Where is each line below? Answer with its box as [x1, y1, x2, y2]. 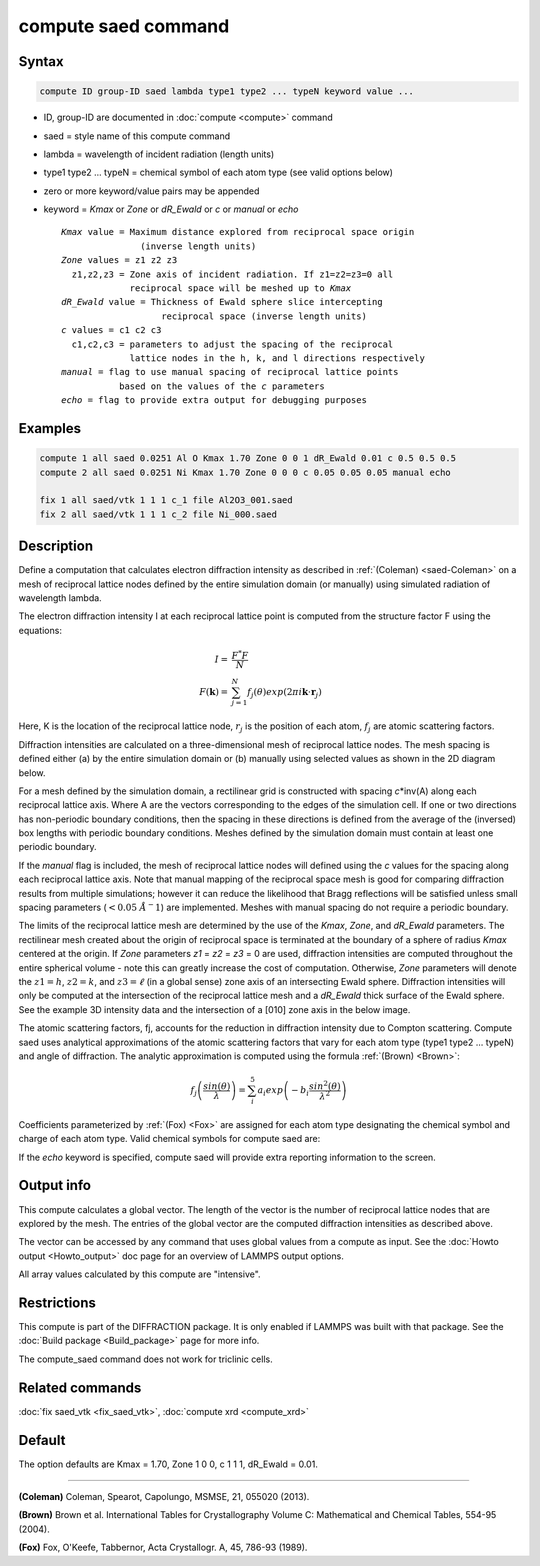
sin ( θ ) [203, 1080, 231, 1092]
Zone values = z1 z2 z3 [61, 255, 178, 266]
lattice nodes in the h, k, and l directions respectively [129, 353, 425, 364]
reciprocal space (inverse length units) [161, 310, 367, 322]
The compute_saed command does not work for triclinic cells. [18, 1353, 274, 1365]
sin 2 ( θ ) [308, 1078, 341, 1092]
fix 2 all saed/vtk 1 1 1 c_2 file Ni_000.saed [39, 508, 277, 520]
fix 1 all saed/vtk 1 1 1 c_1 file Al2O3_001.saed [39, 495, 294, 506]
